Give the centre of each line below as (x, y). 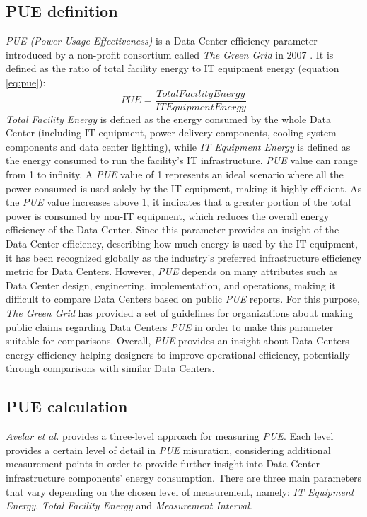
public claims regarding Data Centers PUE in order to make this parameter (170, 326)
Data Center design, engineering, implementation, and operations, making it (171, 285)
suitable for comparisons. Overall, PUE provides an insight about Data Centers (177, 341)
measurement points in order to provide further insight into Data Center (163, 464)
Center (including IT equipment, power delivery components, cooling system (171, 133)
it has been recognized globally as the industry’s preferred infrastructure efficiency (184, 257)
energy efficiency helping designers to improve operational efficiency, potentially (178, 354)
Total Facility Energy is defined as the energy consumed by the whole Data (169, 118)
